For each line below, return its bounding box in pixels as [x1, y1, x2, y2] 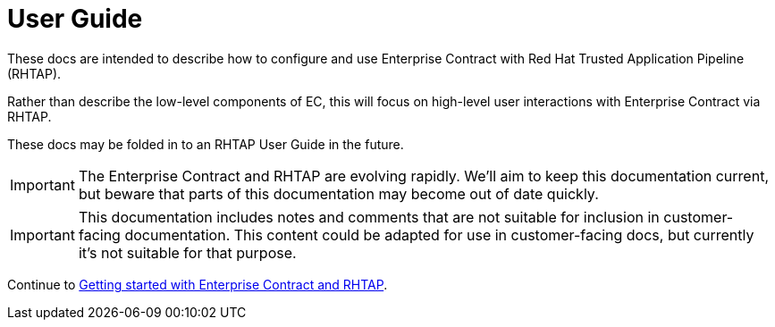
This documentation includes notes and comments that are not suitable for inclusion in [78, 207, 660, 226]
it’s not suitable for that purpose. [78, 243, 297, 262]
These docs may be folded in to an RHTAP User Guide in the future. [7, 136, 404, 152]
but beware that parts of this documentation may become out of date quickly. [78, 184, 599, 203]
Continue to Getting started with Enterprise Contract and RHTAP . [7, 276, 388, 292]
